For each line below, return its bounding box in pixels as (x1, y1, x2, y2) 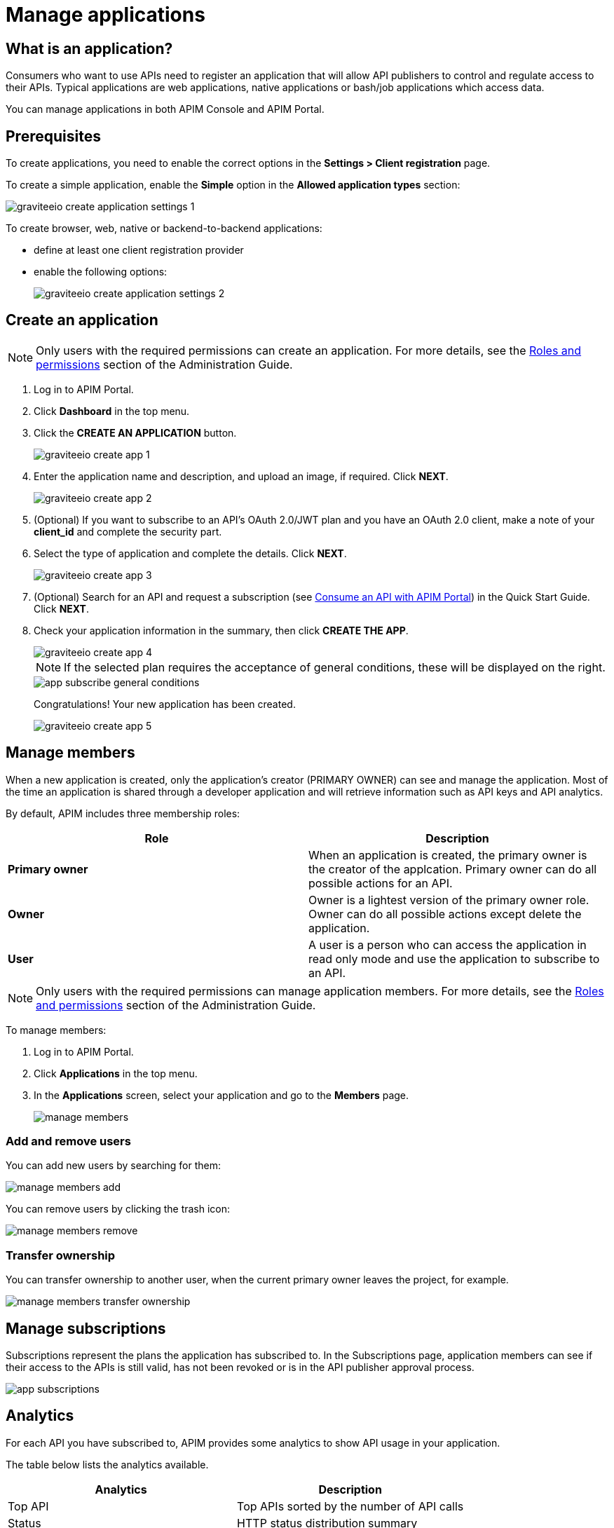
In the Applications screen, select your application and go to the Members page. (34, 1089, 409, 1101)
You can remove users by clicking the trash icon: (6, 1203, 231, 1215)
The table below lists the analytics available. (6, 1458, 209, 1471)
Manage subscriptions (6, 1319, 166, 1337)
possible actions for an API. (308, 875, 453, 890)
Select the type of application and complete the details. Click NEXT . (34, 547, 347, 559)
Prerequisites (6, 127, 101, 145)
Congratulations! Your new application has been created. (34, 697, 296, 710)
